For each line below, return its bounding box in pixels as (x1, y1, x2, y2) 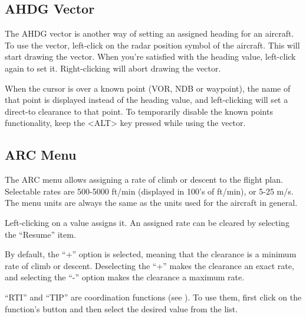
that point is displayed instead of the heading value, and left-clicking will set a (5, 93, 288, 106)
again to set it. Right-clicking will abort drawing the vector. (5, 62, 221, 74)
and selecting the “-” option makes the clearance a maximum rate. (5, 271, 245, 283)
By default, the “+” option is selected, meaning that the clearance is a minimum (5, 248, 297, 260)
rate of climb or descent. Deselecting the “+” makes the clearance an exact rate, (5, 259, 294, 271)
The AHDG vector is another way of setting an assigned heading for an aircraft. (5, 27, 294, 40)
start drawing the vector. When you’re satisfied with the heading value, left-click (5, 50, 296, 63)
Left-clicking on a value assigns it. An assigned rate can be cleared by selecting (5, 216, 289, 228)
